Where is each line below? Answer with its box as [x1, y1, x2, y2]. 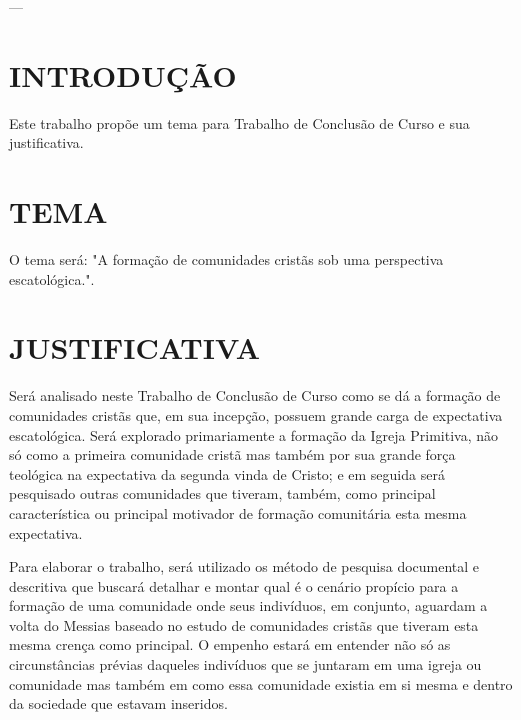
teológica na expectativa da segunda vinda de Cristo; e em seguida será [9, 463, 445, 484]
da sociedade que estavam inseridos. [9, 693, 228, 714]
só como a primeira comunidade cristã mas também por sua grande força [9, 444, 456, 465]
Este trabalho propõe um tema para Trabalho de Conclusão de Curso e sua [9, 112, 470, 133]
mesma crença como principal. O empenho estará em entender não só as [9, 634, 451, 655]
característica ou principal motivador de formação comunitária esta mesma [9, 502, 467, 523]
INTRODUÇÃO [9, 54, 237, 95]
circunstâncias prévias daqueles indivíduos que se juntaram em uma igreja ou [9, 654, 482, 675]
